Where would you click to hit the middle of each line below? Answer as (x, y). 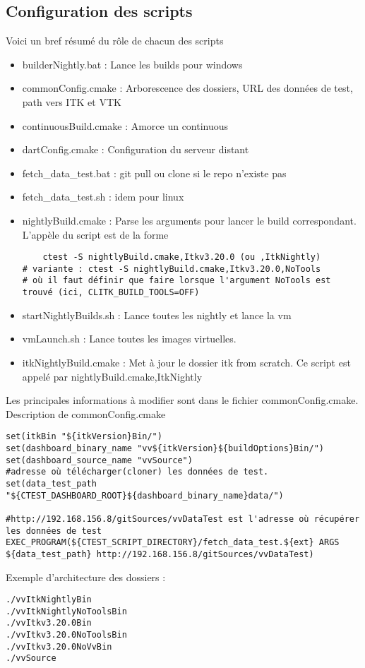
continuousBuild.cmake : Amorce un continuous (125, 125)
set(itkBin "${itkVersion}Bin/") (84, 437)
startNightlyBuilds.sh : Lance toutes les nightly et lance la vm (157, 315)
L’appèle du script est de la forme (95, 234)
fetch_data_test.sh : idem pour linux (103, 197)
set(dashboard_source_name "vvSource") (99, 460)
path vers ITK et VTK (72, 101)
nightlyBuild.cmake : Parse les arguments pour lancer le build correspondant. (189, 220)
